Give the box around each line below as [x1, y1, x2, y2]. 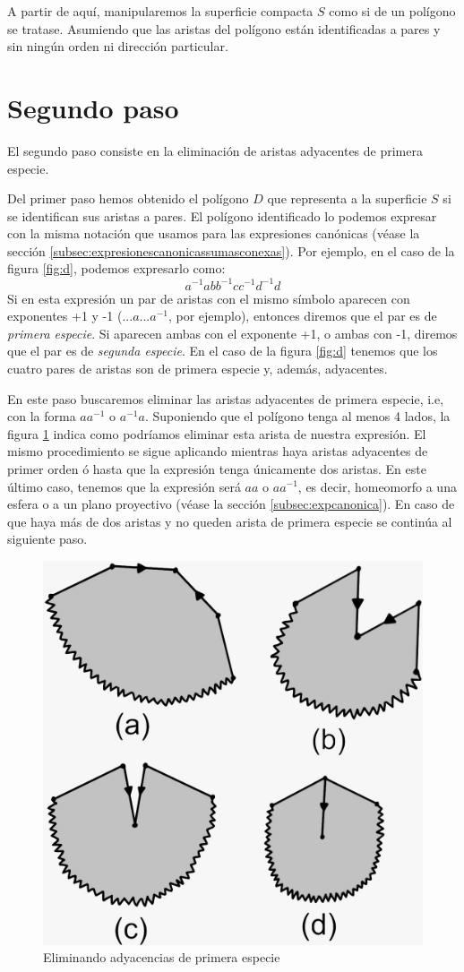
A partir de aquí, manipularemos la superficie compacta [7, 2, 314, 20]
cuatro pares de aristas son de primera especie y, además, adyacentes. [7, 358, 388, 377]
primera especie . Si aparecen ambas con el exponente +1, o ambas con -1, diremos [7, 323, 458, 342]
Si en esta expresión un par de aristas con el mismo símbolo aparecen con [7, 288, 410, 307]
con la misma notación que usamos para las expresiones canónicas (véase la [7, 224, 420, 243]
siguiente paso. [7, 529, 88, 548]
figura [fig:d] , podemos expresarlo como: [7, 259, 226, 278]
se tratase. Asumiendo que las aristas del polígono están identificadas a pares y [7, 19, 441, 38]
